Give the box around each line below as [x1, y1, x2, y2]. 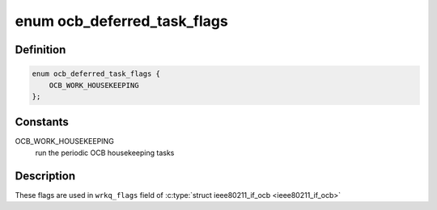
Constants [15, 115, 69, 129]
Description [15, 169, 76, 183]
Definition [15, 43, 66, 57]
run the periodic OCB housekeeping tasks [35, 148, 175, 157]
